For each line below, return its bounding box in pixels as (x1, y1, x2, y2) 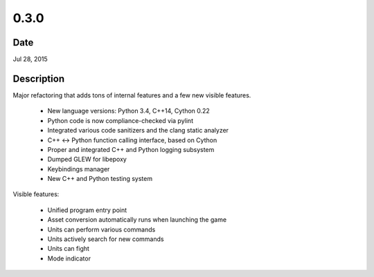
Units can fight (47, 245, 90, 253)
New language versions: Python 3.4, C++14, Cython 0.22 (47, 107, 211, 115)
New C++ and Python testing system (47, 175, 152, 183)
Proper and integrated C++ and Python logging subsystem (47, 145, 215, 153)
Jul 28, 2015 (12, 55, 48, 64)
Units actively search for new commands (47, 235, 164, 243)
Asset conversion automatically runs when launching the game (47, 216, 227, 224)
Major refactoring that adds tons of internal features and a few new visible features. (12, 90, 251, 99)
